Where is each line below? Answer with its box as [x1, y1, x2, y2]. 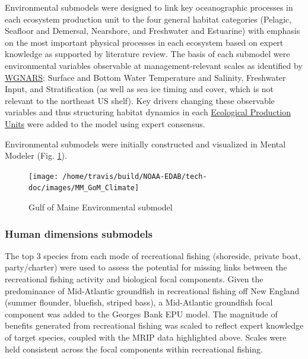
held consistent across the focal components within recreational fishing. [5, 342, 263, 355]
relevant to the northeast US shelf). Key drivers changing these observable [5, 94, 275, 106]
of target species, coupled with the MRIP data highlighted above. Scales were [5, 331, 287, 343]
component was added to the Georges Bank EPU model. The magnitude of [5, 307, 278, 320]
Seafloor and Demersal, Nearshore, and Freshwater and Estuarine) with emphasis [5, 24, 300, 37]
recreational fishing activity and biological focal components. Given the [5, 273, 263, 285]
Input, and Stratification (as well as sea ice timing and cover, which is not [5, 83, 274, 95]
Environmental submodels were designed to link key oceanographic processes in [5, 1, 293, 13]
